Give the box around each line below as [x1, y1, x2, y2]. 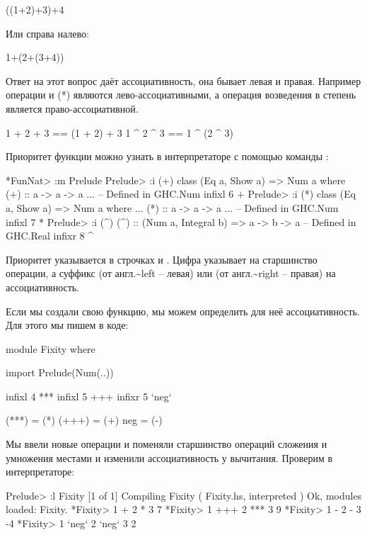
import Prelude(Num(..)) [6, 365, 114, 380]
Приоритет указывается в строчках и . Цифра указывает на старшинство [6, 252, 318, 266]
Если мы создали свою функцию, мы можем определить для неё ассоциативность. [6, 303, 360, 318]
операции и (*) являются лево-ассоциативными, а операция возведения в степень [6, 87, 356, 102]
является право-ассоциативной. [6, 101, 139, 116]
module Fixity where [6, 341, 95, 356]
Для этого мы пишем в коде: [6, 317, 129, 332]
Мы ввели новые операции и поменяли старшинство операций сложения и [6, 437, 327, 451]
